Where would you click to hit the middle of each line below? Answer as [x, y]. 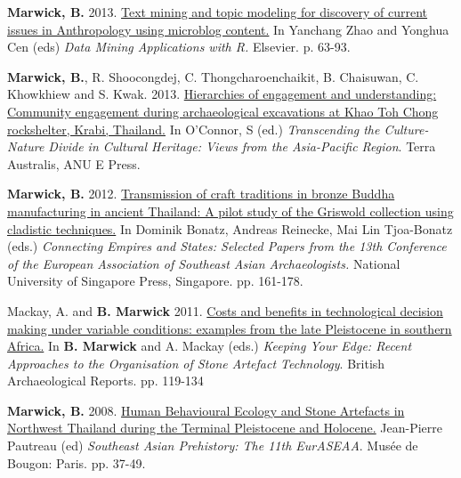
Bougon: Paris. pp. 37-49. [77, 462]
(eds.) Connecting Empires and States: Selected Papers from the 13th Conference [227, 246]
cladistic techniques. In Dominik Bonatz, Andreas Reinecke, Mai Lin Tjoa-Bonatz [230, 228]
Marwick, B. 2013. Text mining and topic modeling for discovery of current [218, 12]
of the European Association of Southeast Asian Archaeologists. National [204, 263]
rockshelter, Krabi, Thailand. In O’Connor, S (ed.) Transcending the [194, 129]
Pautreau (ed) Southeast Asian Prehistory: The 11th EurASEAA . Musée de [213, 446]
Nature [26, 146]
